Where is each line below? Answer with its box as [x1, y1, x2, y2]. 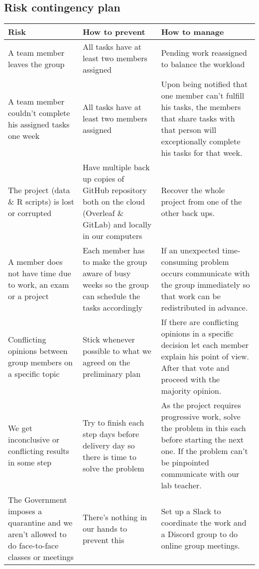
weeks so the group [82, 279, 149, 291]
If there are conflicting [161, 316, 239, 328]
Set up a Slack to [161, 505, 221, 517]
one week [8, 129, 40, 141]
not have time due [8, 267, 71, 279]
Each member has [82, 244, 145, 256]
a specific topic [8, 367, 60, 379]
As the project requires [161, 399, 241, 411]
